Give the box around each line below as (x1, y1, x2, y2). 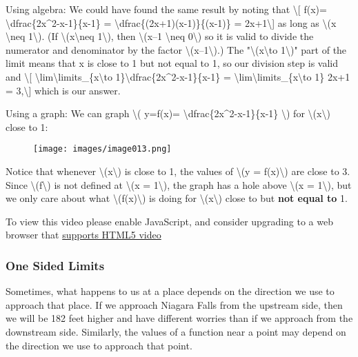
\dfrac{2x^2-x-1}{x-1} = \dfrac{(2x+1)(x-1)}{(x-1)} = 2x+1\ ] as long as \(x (6, 15, 337, 30)
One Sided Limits (6, 256, 105, 274)
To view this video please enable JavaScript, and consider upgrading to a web (6, 214, 333, 228)
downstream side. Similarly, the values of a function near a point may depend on (6, 324, 346, 338)
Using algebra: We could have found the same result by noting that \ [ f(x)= (6, 2, 327, 16)
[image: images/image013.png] (33, 144, 172, 154)
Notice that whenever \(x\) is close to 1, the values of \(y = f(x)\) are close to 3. (6, 164, 350, 178)
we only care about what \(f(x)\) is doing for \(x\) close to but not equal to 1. (6, 191, 348, 205)
